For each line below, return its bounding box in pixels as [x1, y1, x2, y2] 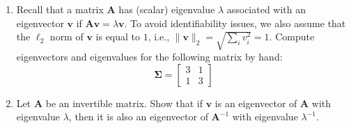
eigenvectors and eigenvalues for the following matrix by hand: [16, 49, 283, 64]
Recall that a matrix [16, 2, 104, 16]
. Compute [269, 29, 315, 44]
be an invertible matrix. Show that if [45, 95, 203, 110]
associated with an [226, 2, 306, 16]
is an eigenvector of [214, 95, 297, 110]
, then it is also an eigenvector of [68, 109, 208, 124]
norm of [49, 29, 84, 44]
